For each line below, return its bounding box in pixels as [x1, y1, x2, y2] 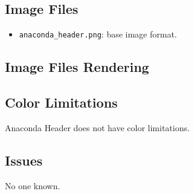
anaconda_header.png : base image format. [19, 28, 177, 40]
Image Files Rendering [5, 57, 149, 76]
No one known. [5, 179, 60, 192]
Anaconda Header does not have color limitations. [5, 121, 190, 134]
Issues [5, 150, 43, 169]
